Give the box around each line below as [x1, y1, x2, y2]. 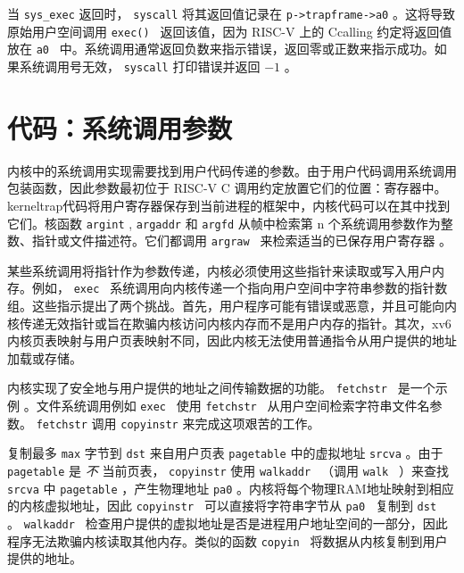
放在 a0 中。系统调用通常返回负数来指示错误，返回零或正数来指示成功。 [7, 39, 435, 58]
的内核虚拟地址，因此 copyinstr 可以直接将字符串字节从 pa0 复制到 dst [7, 496, 437, 515]
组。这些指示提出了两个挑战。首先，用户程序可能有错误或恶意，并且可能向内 [7, 296, 457, 315]
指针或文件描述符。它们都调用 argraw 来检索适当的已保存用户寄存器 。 [31, 231, 452, 250]
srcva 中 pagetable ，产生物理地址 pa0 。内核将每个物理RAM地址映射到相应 [7, 478, 454, 497]
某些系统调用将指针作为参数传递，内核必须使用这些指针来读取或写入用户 [7, 261, 432, 279]
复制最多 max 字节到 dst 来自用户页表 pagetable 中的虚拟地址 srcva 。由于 [7, 444, 443, 462]
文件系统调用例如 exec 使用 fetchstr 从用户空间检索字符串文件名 [36, 396, 430, 415]
